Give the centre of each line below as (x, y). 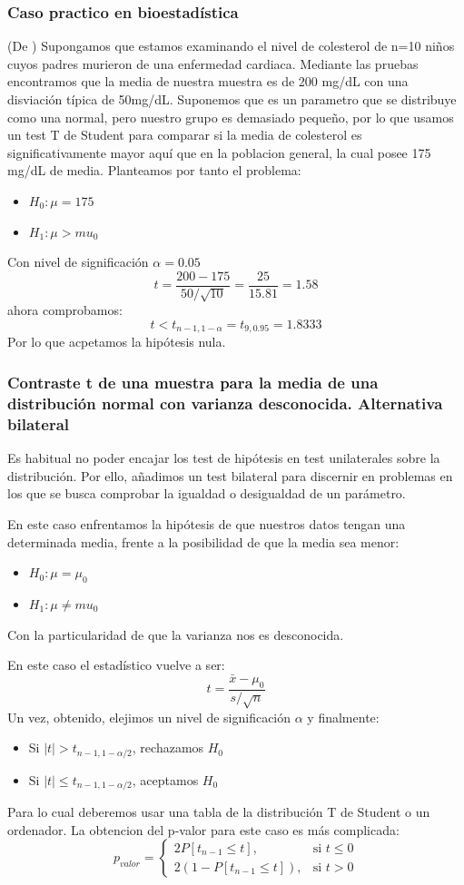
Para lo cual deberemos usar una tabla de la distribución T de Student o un (219, 811)
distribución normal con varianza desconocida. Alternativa (225, 403)
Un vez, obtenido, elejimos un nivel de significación (149, 717)
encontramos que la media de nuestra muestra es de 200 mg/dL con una (208, 81)
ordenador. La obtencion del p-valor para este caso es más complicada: (203, 829)
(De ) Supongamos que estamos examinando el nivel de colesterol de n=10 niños (231, 46)
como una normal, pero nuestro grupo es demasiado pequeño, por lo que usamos (231, 117)
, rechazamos (168, 747)
